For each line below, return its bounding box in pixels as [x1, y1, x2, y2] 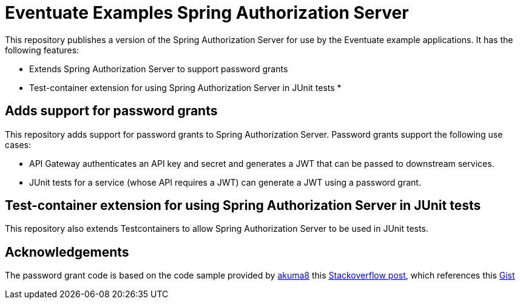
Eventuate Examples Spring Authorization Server [5, 2, 409, 23]
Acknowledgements [5, 244, 129, 260]
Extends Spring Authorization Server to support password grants [29, 63, 288, 74]
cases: [5, 139, 31, 150]
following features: [5, 44, 79, 55]
